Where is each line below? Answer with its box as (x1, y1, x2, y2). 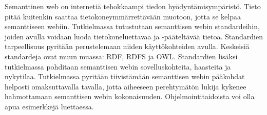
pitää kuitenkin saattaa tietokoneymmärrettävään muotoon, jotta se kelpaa (5, 11, 241, 21)
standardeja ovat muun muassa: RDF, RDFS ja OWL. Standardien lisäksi (5, 51, 238, 61)
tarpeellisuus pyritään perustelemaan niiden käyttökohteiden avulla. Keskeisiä (5, 41, 250, 52)
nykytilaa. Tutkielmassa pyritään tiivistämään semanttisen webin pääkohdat (5, 71, 245, 82)
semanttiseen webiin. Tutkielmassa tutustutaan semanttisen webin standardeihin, (5, 21, 260, 32)
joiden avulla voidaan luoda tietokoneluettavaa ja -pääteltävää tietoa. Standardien (5, 31, 263, 41)
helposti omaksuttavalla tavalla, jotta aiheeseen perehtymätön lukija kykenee (5, 81, 246, 91)
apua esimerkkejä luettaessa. (5, 101, 94, 111)
